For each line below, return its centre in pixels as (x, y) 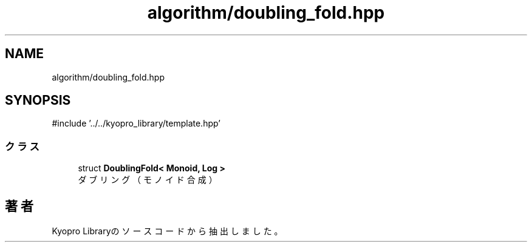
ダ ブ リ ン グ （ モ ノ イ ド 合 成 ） (148, 180)
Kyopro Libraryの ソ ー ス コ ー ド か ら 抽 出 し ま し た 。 (167, 231)
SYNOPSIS (38, 100)
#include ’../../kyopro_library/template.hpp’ (136, 123)
